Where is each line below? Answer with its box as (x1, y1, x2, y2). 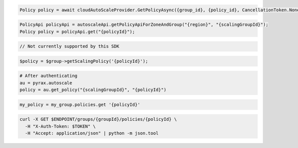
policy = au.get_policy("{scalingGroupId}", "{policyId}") (19, 87, 166, 93)
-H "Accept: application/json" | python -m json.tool (25, 131, 159, 136)
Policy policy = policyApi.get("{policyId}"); (19, 29, 135, 34)
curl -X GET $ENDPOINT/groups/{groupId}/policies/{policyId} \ (19, 117, 177, 122)
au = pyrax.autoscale (19, 80, 73, 85)
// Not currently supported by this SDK (19, 44, 119, 49)
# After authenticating (19, 73, 78, 79)
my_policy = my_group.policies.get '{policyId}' (19, 102, 141, 107)
